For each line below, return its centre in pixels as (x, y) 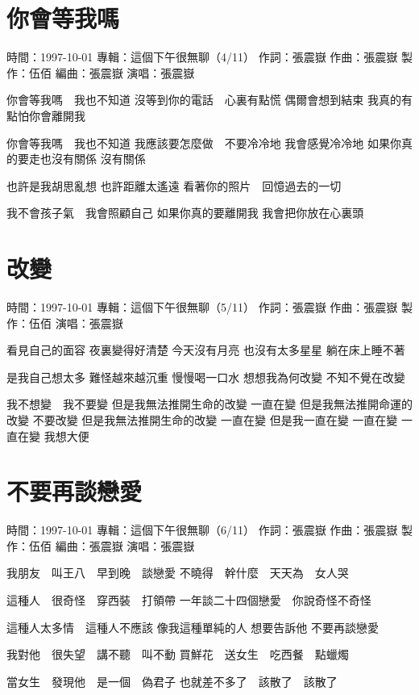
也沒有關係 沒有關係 (93, 159)
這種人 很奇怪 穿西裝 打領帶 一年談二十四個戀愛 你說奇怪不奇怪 (189, 600)
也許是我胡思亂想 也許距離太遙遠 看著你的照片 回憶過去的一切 (174, 185)
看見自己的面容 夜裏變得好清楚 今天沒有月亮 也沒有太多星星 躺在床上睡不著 (206, 350)
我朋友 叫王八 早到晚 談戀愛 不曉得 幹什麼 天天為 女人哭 (178, 573)
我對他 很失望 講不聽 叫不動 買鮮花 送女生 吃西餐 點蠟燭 (178, 654)
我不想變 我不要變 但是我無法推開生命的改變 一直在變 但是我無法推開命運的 (209, 404)
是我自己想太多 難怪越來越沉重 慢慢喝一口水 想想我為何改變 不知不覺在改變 (206, 377)
